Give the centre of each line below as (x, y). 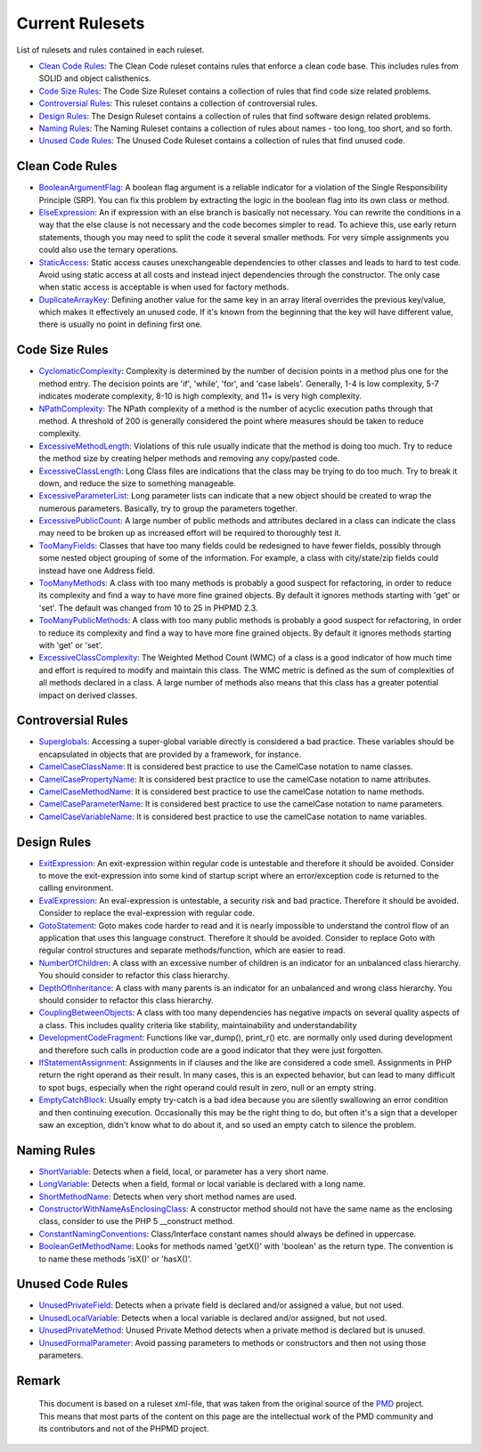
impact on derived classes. (88, 695)
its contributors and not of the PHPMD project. (124, 1429)
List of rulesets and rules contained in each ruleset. (110, 50)
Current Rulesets (81, 23)
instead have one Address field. (97, 571)
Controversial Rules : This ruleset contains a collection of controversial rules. (178, 103)
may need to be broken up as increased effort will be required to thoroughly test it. (190, 533)
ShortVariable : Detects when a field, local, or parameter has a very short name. (184, 1172)
